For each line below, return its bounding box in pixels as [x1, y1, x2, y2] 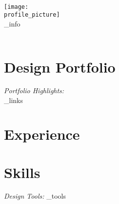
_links [4, 95, 23, 105]
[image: [4, 3, 29, 10]
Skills [4, 162, 40, 182]
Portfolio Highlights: [4, 85, 64, 96]
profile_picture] [4, 11, 60, 19]
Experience [4, 124, 80, 144]
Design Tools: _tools [4, 190, 66, 201]
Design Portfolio [4, 57, 116, 77]
